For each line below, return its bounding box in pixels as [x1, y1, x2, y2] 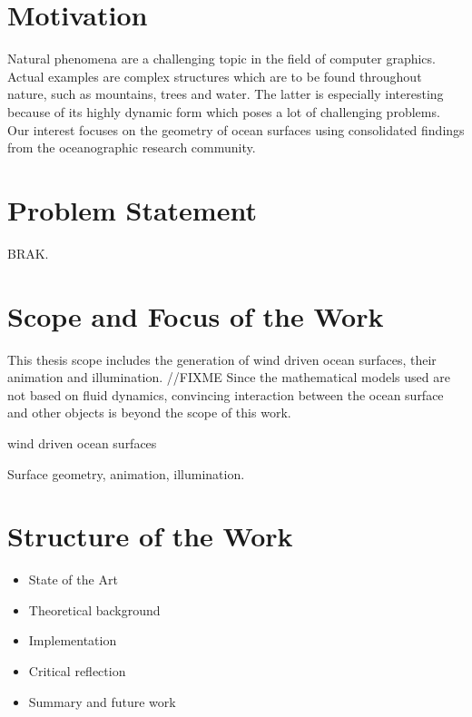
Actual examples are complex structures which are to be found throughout [7, 66, 422, 85]
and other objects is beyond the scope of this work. [7, 403, 291, 422]
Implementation [28, 631, 117, 650]
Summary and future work [28, 692, 176, 711]
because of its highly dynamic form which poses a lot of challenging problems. [7, 102, 440, 121]
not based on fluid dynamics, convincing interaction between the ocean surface [7, 385, 444, 404]
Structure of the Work [7, 517, 293, 555]
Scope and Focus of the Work [7, 297, 384, 334]
